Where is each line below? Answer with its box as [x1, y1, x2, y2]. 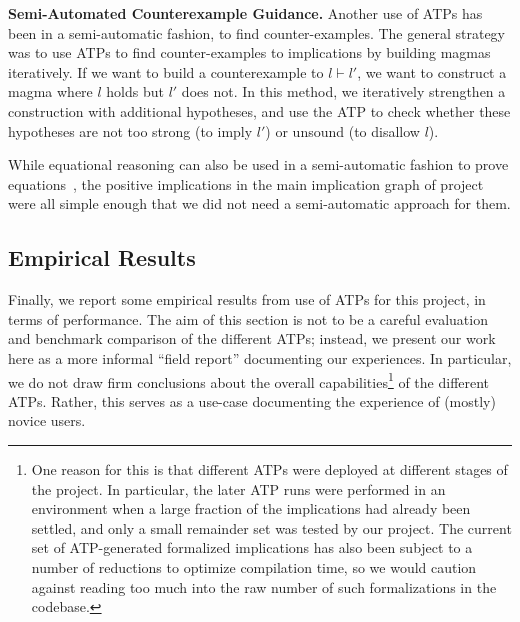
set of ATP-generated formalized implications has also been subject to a [31, 537, 473, 558]
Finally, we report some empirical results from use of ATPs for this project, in [8, 289, 486, 310]
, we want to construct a [357, 61, 507, 82]
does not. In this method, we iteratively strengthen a [181, 81, 506, 102]
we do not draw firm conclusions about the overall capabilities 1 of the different [8, 368, 490, 392]
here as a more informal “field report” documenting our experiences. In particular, [8, 347, 512, 368]
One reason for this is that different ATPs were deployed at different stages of [31, 458, 508, 479]
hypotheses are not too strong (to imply [8, 120, 253, 141]
